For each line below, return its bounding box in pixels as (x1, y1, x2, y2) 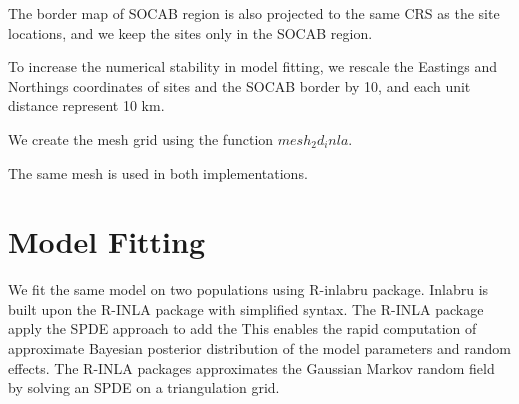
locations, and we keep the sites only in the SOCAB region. (8, 22, 373, 43)
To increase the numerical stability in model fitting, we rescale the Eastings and (8, 56, 498, 77)
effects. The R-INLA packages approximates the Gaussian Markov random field (8, 357, 495, 378)
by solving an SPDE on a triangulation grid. (8, 377, 280, 398)
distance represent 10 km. (8, 95, 165, 116)
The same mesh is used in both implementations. (8, 162, 308, 183)
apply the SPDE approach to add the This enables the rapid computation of (8, 318, 477, 339)
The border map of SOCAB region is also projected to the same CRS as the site (8, 3, 500, 23)
